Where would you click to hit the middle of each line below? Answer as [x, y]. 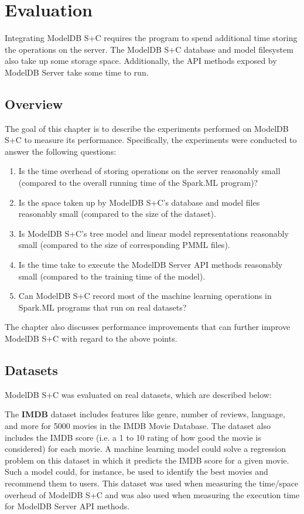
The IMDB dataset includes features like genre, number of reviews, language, [145, 414]
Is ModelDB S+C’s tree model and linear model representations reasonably [153, 233]
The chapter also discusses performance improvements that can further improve [148, 327]
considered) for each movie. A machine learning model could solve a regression [145, 449]
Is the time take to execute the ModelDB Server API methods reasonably [151, 265]
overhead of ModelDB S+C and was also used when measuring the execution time [152, 494]
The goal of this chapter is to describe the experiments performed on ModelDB [147, 128]
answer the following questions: [61, 151]
